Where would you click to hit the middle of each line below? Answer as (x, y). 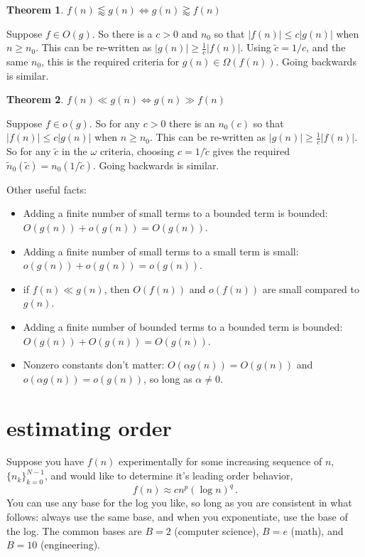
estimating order (89, 427)
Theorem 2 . (35, 99)
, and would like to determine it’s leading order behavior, (169, 476)
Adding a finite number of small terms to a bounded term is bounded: (175, 213)
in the (75, 151)
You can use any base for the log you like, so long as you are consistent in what (179, 503)
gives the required (251, 151)
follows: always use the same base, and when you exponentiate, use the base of (177, 516)
